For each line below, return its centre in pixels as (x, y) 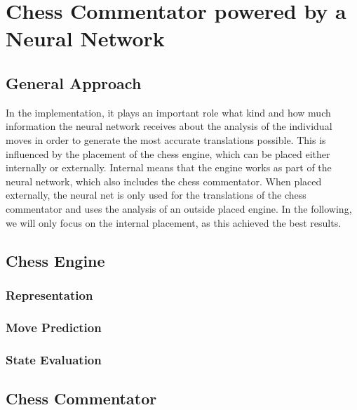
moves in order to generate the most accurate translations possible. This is (166, 139)
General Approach (74, 82)
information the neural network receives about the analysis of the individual (169, 126)
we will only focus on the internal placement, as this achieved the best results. (174, 222)
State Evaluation (54, 359)
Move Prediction (54, 327)
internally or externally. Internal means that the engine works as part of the (169, 167)
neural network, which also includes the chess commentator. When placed (164, 181)
